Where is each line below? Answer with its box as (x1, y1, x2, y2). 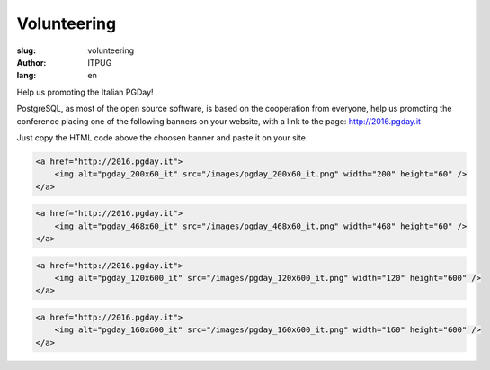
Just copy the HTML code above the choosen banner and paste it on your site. (16, 131, 308, 143)
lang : (16, 70, 37, 81)
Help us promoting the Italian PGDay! (16, 86, 154, 97)
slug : (16, 45, 36, 56)
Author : (16, 57, 47, 68)
